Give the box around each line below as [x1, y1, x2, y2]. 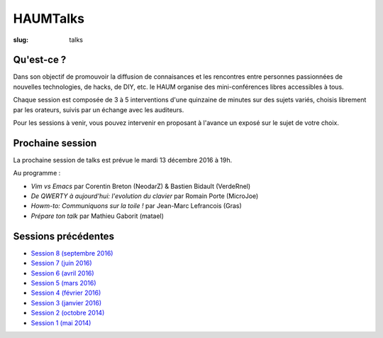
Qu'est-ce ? [13, 54, 67, 66]
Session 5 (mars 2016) [30, 278, 96, 287]
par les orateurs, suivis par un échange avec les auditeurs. [13, 105, 184, 114]
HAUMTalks [13, 11, 85, 26]
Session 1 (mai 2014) [30, 318, 91, 327]
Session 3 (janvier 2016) [30, 298, 102, 307]
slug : [13, 36, 28, 44]
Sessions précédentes [13, 230, 115, 242]
